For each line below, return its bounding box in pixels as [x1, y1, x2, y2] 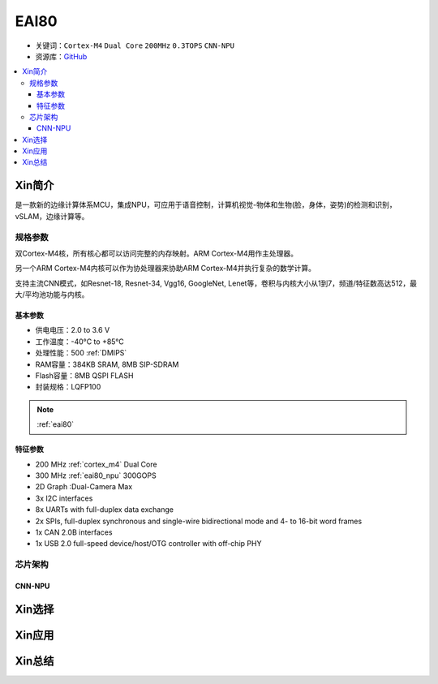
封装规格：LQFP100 [35, 382, 101, 392]
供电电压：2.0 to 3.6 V [35, 325, 110, 335]
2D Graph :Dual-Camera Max [35, 482, 133, 492]
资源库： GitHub [35, 51, 88, 61]
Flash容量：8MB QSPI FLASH [35, 371, 134, 381]
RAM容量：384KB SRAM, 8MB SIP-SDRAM [35, 359, 179, 369]
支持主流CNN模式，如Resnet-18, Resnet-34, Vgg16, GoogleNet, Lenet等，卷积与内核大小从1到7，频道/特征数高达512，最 [15, 278, 418, 288]
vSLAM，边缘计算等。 [15, 211, 89, 221]
